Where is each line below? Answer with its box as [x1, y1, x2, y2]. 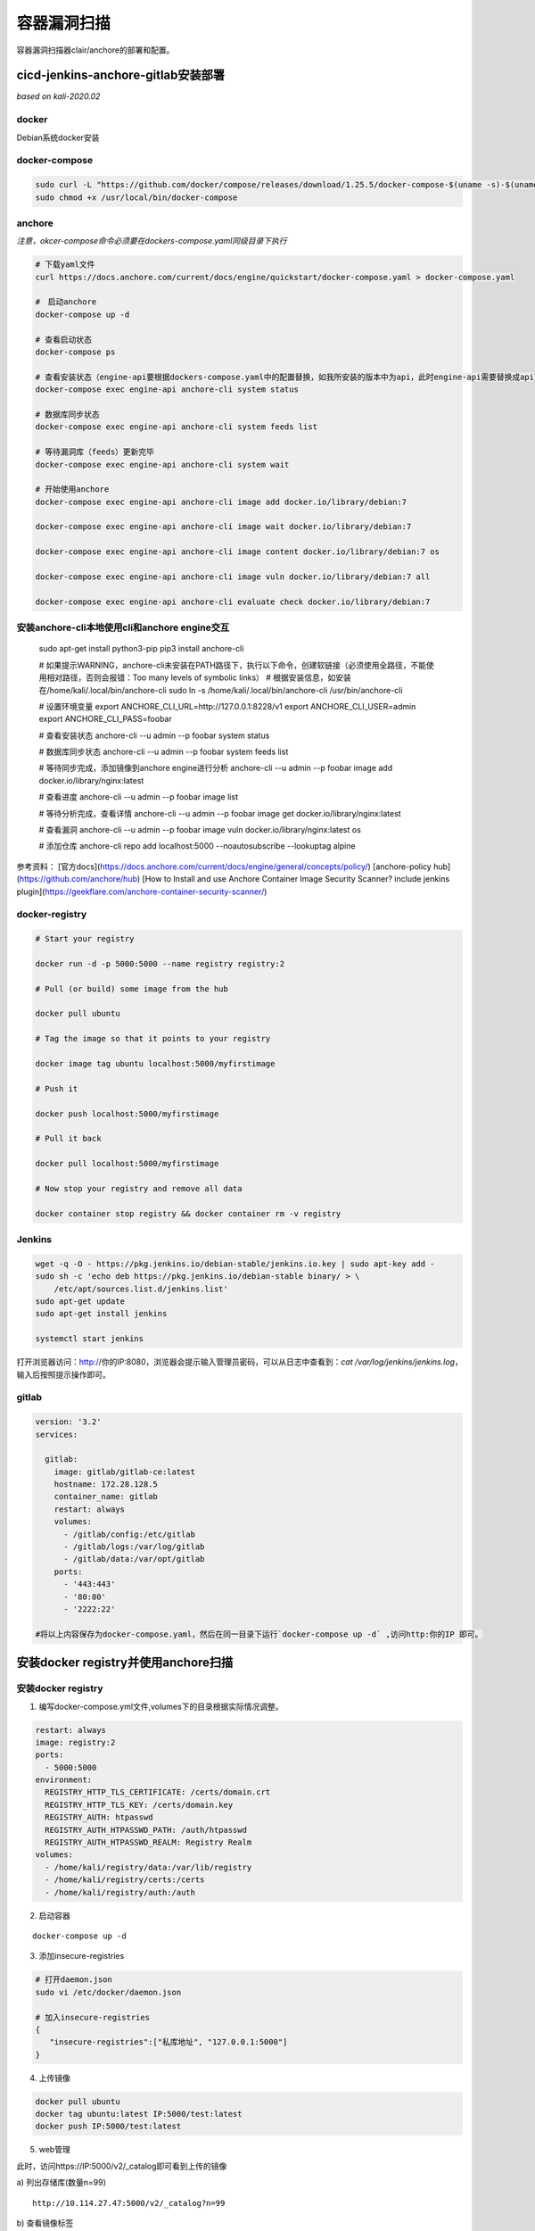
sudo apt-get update [35, 1297, 125, 1306]
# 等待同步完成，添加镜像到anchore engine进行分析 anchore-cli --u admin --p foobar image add [38, 763, 393, 774]
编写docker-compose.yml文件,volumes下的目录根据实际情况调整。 [38, 1701, 284, 1712]
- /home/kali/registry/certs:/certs [45, 1875, 205, 1885]
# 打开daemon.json [35, 1975, 113, 1985]
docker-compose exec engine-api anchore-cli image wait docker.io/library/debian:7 [35, 522, 412, 532]
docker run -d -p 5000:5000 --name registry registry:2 [35, 958, 285, 968]
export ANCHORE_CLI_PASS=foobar [38, 714, 173, 725]
